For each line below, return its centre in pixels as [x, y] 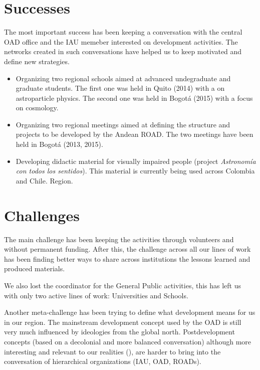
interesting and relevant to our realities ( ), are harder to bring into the [112, 351]
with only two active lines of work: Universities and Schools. [96, 295]
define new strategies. [37, 61]
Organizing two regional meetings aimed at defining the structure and [123, 124]
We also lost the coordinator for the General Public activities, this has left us [123, 285]
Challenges [42, 215]
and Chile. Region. [44, 180]
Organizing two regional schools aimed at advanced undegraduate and [123, 78]
